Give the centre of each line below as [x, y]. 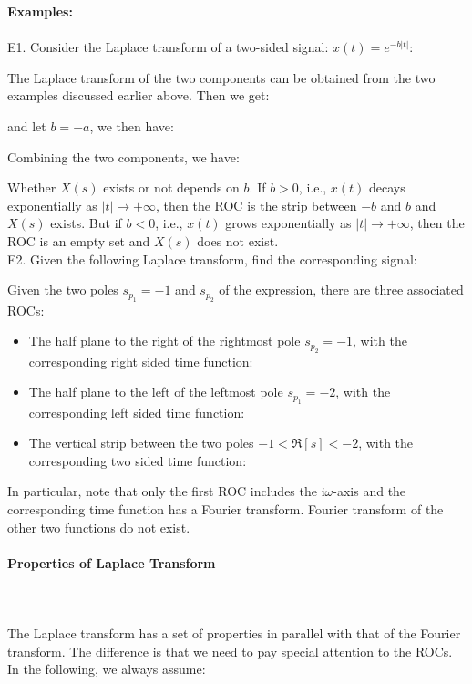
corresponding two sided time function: [138, 460]
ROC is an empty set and [79, 240]
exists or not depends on [171, 187]
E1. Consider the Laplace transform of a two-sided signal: [168, 47]
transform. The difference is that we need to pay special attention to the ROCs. [230, 651]
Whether [32, 187]
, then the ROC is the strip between [257, 205]
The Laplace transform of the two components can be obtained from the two [221, 77]
